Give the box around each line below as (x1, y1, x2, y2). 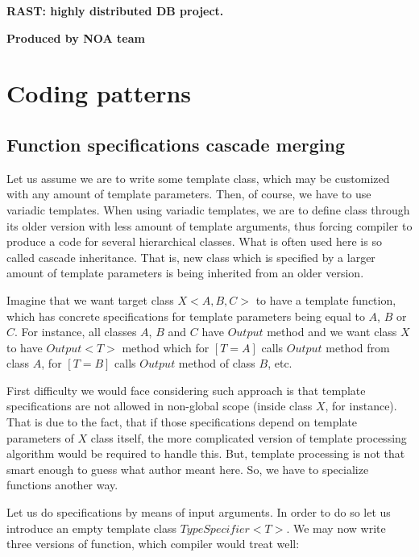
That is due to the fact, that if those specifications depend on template (6, 414, 358, 430)
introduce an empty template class (6, 519, 176, 536)
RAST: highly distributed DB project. (6, 2, 224, 19)
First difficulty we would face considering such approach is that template (6, 381, 366, 398)
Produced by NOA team (6, 29, 145, 46)
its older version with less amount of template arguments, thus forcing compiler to (6, 217, 413, 234)
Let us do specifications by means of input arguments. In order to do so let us (6, 504, 391, 521)
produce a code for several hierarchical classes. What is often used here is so (6, 233, 382, 250)
